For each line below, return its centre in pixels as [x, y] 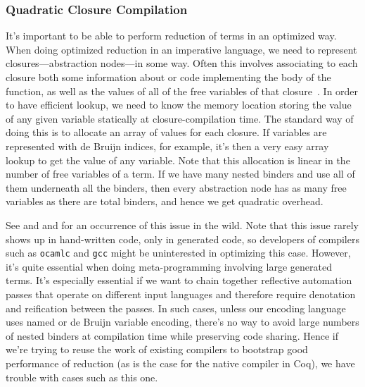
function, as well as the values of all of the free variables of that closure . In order [182, 91]
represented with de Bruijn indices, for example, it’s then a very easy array [167, 146]
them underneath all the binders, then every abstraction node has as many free [176, 187]
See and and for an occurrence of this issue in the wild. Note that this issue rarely [182, 225]
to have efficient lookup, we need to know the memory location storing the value [179, 105]
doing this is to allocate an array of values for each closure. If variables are [166, 132]
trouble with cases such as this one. [82, 377]
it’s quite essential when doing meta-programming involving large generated [169, 266]
